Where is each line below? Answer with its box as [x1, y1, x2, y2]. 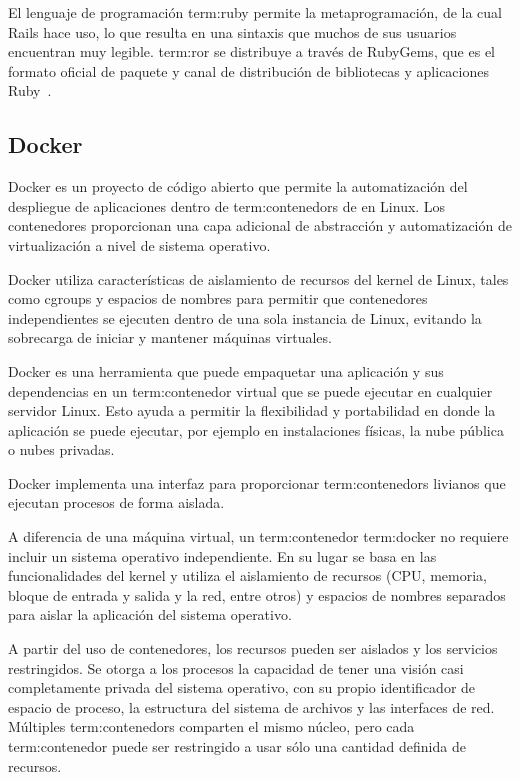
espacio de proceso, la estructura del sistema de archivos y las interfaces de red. [8, 696, 495, 717]
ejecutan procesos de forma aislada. [8, 492, 225, 513]
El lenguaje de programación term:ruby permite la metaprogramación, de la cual [8, 2, 503, 22]
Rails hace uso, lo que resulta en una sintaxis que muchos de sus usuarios [8, 21, 457, 42]
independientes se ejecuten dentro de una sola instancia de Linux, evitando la [8, 307, 482, 328]
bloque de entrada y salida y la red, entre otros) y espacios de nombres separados [8, 584, 506, 605]
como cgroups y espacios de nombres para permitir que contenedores [8, 288, 428, 309]
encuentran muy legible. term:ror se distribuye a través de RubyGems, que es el [8, 41, 495, 62]
